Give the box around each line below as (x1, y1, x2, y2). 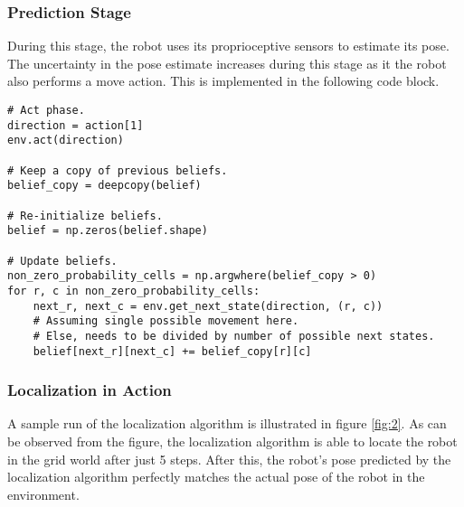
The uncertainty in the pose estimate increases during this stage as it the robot (7, 53, 447, 72)
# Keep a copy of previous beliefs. (7, 164, 228, 177)
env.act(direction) (7, 134, 124, 147)
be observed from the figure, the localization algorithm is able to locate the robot (7, 431, 458, 450)
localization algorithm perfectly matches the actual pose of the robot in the (7, 467, 425, 486)
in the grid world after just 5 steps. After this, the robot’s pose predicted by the (7, 449, 451, 468)
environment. (7, 484, 80, 503)
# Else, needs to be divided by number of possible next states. (33, 329, 435, 343)
